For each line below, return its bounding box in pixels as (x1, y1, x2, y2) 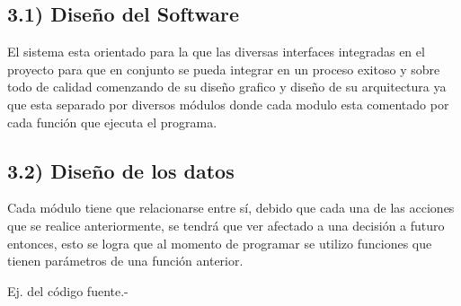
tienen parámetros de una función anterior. (7, 251, 244, 270)
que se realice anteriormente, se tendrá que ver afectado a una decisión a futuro (7, 215, 445, 234)
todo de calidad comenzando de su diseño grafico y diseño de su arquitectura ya (7, 77, 447, 96)
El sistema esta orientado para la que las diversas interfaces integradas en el (7, 42, 425, 61)
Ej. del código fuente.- (7, 281, 129, 300)
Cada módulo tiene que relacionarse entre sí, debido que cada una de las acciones (7, 198, 455, 217)
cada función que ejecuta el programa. (7, 112, 217, 131)
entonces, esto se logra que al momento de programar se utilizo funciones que (7, 233, 432, 252)
